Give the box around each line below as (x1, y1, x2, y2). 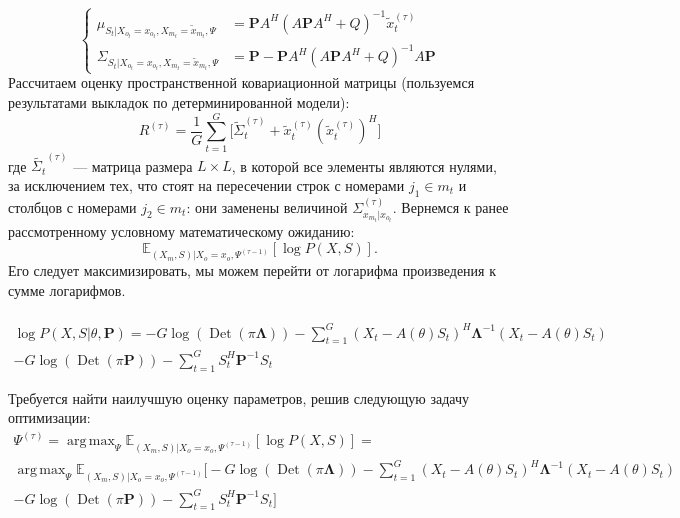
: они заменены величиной (186, 196, 348, 217)
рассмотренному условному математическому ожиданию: (8, 221, 355, 242)
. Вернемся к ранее (392, 196, 509, 217)
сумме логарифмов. (8, 279, 126, 300)
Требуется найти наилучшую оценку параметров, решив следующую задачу (8, 387, 469, 408)
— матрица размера (73, 155, 193, 176)
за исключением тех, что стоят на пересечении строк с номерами (8, 174, 405, 195)
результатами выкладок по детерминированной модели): (8, 91, 350, 112)
